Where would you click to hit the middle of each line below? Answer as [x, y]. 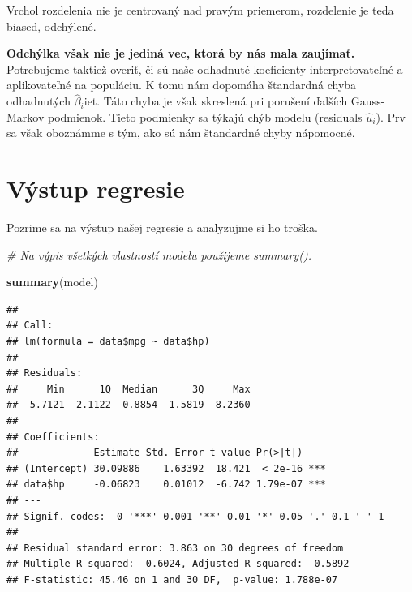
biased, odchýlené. [51, 26]
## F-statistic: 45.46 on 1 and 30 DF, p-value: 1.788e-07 [172, 579]
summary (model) [52, 282]
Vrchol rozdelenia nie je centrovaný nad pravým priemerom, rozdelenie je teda [200, 10]
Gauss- [368, 101]
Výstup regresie [96, 189]
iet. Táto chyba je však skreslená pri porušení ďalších [216, 101]
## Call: [30, 326]
